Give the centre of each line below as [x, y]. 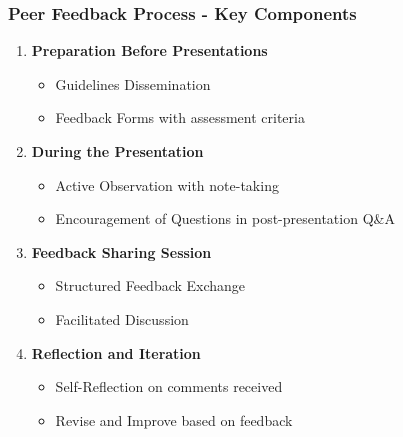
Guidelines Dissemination [133, 83]
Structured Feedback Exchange [150, 285]
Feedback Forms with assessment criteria [180, 117]
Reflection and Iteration [116, 352]
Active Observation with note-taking [167, 184]
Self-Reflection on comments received [169, 386]
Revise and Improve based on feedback [174, 419]
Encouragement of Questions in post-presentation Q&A [225, 218]
